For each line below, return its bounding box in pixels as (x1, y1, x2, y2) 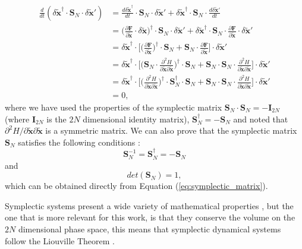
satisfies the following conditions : (18, 135, 140, 148)
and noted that (233, 112, 288, 125)
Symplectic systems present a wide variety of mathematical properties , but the (5, 199, 294, 212)
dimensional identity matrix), (83, 112, 190, 125)
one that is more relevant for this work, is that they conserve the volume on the (5, 211, 295, 223)
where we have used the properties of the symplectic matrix (5, 100, 222, 113)
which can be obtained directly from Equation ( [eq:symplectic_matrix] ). (5, 179, 268, 192)
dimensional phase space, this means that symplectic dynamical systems (18, 222, 281, 235)
